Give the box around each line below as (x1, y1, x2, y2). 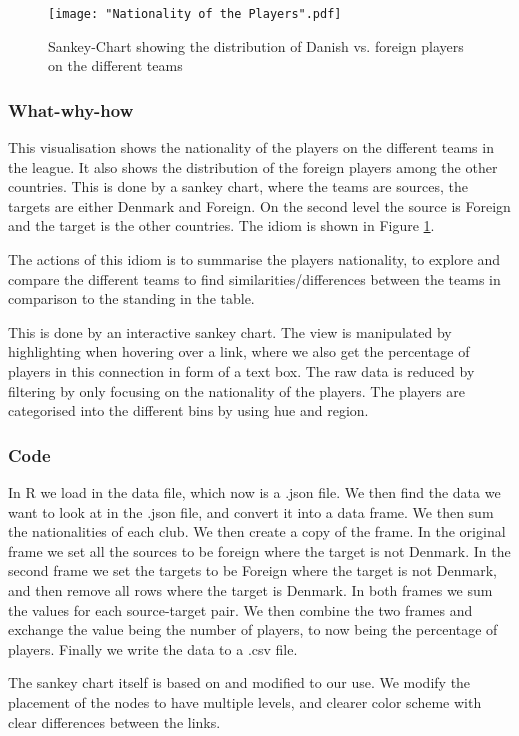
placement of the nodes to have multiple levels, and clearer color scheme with (8, 691, 482, 712)
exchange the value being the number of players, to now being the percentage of (8, 619, 498, 640)
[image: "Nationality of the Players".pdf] (48, 7, 342, 21)
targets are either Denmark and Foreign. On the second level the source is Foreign (8, 195, 511, 216)
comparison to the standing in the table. (8, 288, 255, 309)
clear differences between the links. (8, 711, 221, 732)
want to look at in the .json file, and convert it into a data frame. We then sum (8, 501, 494, 522)
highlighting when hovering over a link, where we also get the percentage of (8, 341, 470, 362)
